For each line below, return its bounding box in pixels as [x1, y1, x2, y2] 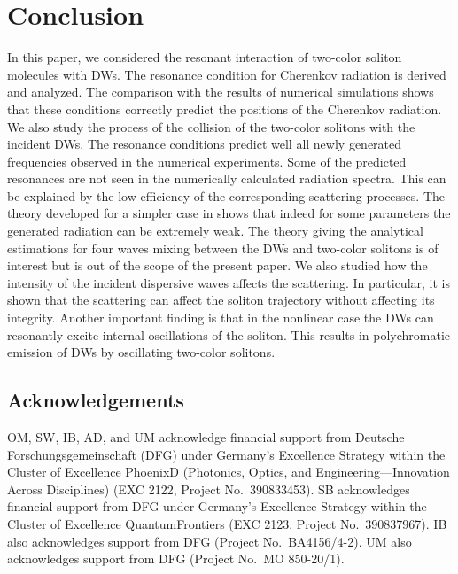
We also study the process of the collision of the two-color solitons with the [7, 117, 415, 136]
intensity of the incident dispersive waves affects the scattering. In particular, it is [7, 273, 450, 291]
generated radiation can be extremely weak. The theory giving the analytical [7, 221, 423, 240]
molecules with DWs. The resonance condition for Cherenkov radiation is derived [7, 65, 446, 83]
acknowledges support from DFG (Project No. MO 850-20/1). [7, 549, 345, 568]
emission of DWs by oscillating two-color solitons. [7, 343, 276, 361]
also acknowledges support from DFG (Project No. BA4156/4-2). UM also [7, 531, 412, 550]
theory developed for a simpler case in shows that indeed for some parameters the [7, 204, 451, 222]
